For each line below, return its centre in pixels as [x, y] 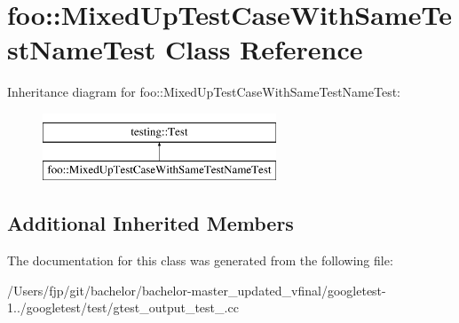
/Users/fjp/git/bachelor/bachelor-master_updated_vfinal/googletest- [197, 290]
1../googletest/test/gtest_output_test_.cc [123, 307]
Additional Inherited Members [150, 223]
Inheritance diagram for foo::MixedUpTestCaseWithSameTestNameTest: [204, 92]
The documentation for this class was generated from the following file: [200, 260]
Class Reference [264, 49]
